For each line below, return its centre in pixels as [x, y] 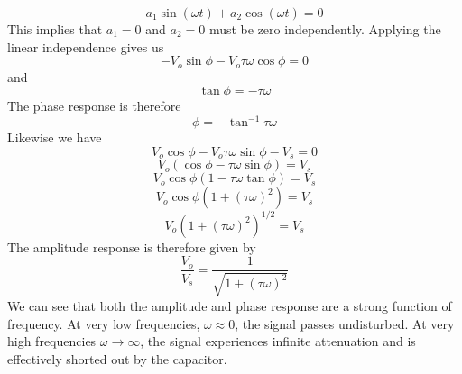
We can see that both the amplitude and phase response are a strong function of [230, 305]
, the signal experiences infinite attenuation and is [278, 341]
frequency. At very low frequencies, [104, 323]
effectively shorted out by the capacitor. [117, 358]
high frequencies [52, 341]
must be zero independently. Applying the [325, 29]
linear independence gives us [86, 46]
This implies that [55, 29]
